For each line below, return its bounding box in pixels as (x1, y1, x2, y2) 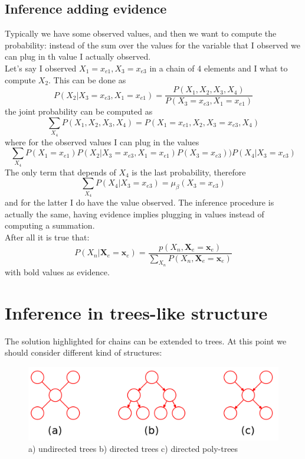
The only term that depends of (5, 165, 116, 178)
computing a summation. (5, 219, 95, 232)
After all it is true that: (5, 231, 90, 243)
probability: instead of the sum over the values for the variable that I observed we (5, 38, 300, 51)
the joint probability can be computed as (5, 105, 153, 118)
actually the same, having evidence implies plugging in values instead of (5, 207, 264, 220)
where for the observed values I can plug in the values (5, 135, 199, 148)
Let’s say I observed (5, 61, 77, 74)
